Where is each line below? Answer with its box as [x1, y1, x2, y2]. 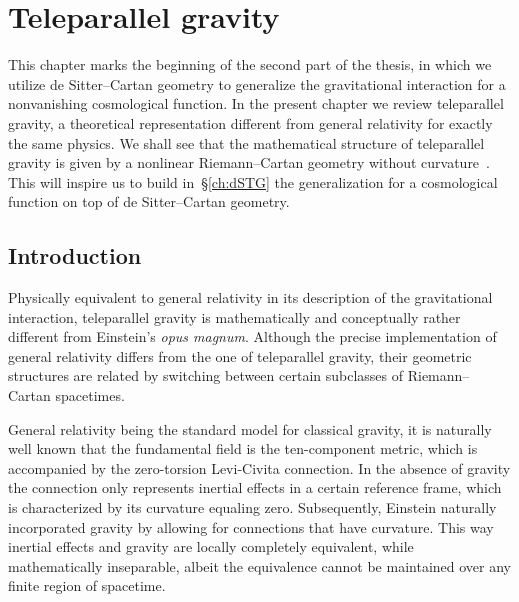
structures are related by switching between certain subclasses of [8, 365, 404, 386]
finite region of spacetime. [8, 575, 166, 596]
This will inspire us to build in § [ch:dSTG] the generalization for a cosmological [8, 171, 498, 192]
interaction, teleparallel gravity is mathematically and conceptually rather [8, 306, 461, 327]
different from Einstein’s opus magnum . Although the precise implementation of [8, 326, 497, 347]
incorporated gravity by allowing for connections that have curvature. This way [8, 516, 494, 537]
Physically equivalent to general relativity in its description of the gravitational [8, 287, 493, 308]
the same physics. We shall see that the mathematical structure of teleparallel [8, 132, 485, 153]
